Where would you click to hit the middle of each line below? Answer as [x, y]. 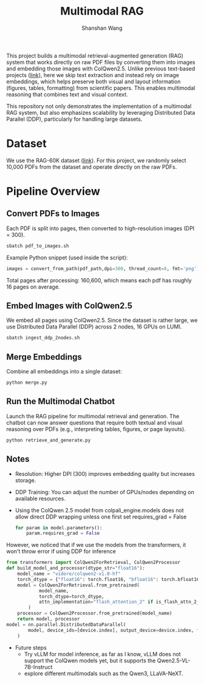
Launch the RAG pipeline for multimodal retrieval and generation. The [93, 416]
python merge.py [27, 383]
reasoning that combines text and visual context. [67, 94]
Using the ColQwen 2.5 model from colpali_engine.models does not [99, 510]
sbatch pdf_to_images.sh [38, 246]
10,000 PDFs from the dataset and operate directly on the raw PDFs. [92, 167]
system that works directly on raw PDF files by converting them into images [101, 62]
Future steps [31, 647]
